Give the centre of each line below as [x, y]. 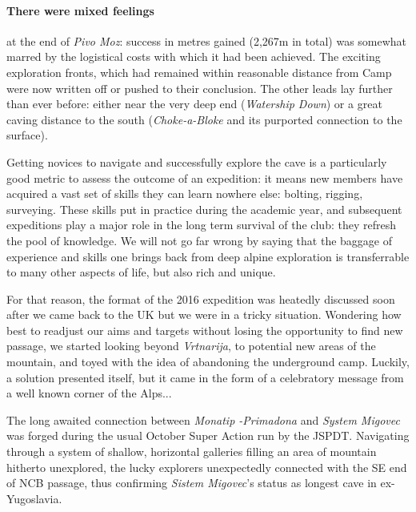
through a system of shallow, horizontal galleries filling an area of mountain [192, 452]
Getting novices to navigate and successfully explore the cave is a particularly [197, 161]
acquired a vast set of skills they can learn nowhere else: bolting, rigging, [185, 194]
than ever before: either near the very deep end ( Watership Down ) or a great [194, 104]
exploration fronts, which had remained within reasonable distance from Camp [199, 72]
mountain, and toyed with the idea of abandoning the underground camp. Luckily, [208, 362]
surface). [27, 135]
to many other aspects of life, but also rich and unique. [141, 272]
